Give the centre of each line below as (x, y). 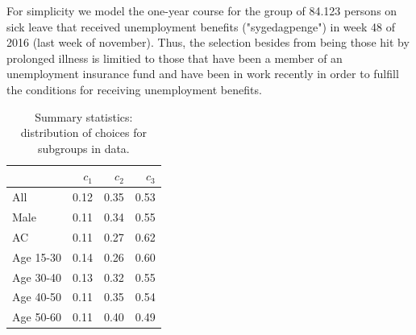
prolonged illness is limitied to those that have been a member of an (175, 58)
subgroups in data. (83, 148)
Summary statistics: (84, 116)
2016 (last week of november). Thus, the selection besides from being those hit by (208, 42)
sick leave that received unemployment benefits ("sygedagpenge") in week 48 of (201, 26)
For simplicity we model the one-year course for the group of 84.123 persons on (202, 10)
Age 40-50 (37, 297)
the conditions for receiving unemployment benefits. (134, 89)
